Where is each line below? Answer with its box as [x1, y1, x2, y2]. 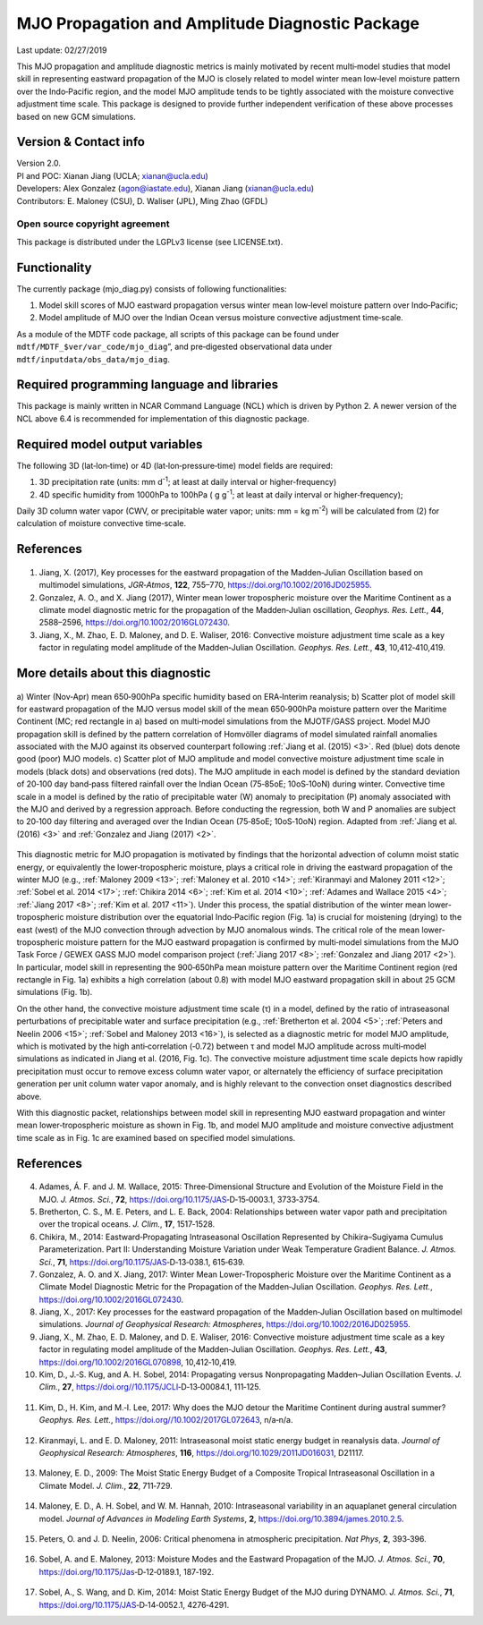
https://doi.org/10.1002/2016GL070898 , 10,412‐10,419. [38, 1357, 237, 1367]
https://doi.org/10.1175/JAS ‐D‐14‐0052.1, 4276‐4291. [38, 1599, 230, 1610]
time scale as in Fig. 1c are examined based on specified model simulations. [16, 1132, 296, 1143]
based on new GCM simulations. [16, 111, 136, 122]
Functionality [16, 259, 92, 275]
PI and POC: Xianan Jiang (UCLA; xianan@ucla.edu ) [16, 170, 209, 181]
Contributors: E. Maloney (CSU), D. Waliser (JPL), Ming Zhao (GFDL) [16, 195, 268, 206]
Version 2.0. [16, 157, 62, 169]
